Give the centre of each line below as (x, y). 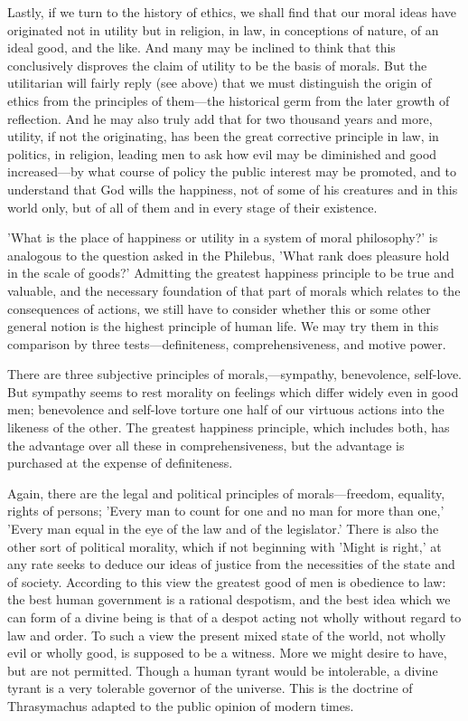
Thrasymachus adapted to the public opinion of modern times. (181, 705)
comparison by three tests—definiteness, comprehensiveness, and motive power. (227, 343)
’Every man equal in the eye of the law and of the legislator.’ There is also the (223, 529)
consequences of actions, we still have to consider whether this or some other (219, 308)
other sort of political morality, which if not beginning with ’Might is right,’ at (225, 546)
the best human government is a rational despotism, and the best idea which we (229, 599)
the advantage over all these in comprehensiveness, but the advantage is (206, 445)
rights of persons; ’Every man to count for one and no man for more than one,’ (226, 511)
